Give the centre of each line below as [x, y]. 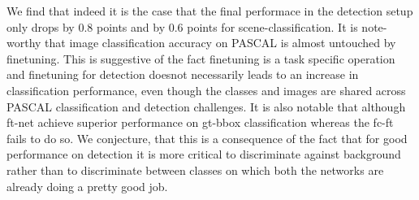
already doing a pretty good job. [87, 186]
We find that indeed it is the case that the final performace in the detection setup [210, 11]
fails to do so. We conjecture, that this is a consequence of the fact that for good [207, 138]
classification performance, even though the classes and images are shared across [206, 90]
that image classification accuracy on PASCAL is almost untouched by [220, 43]
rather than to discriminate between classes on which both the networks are [195, 170]
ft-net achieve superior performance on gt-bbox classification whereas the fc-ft [200, 122]
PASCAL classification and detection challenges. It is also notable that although [206, 106]
